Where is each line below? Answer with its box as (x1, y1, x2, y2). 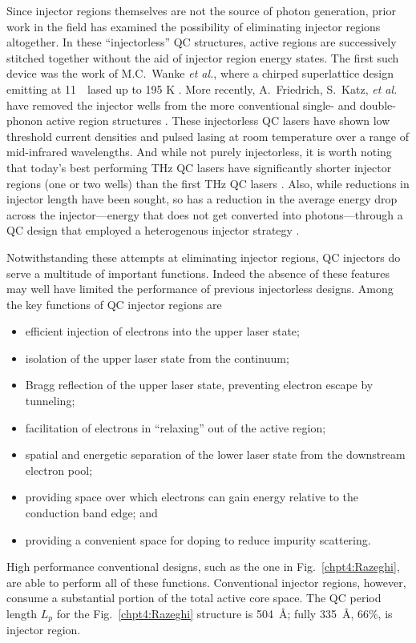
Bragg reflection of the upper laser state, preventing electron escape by (25, 376, 374, 393)
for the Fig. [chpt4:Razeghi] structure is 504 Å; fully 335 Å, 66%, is (56, 605, 393, 621)
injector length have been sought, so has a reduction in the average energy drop (6, 191, 398, 207)
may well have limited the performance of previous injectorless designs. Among (6, 280, 394, 297)
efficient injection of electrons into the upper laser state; (25, 323, 300, 340)
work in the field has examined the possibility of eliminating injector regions (6, 18, 381, 34)
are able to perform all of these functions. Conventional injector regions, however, (6, 573, 406, 590)
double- (359, 96, 396, 113)
